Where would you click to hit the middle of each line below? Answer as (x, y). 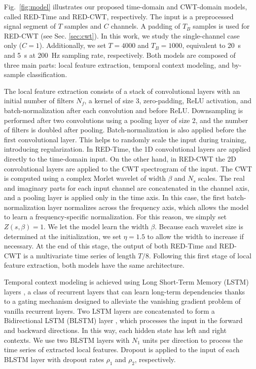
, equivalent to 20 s (212, 45)
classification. (47, 74)
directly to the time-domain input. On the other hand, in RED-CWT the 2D (120, 158)
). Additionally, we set (73, 45)
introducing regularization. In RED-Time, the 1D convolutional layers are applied (128, 149)
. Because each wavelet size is (199, 226)
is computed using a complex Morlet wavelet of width (85, 178)
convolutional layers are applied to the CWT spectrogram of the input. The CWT (128, 168)
